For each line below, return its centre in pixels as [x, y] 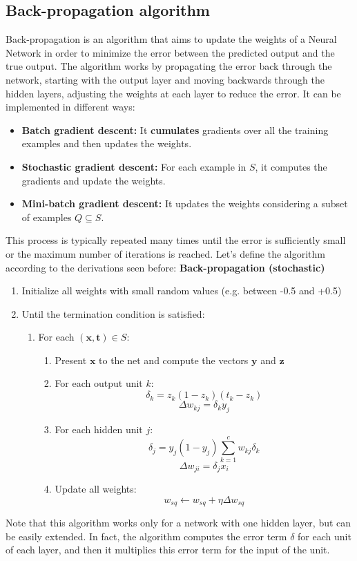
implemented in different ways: [70, 107]
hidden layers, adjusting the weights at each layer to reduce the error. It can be [173, 93]
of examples [47, 217]
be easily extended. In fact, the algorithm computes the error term [146, 536]
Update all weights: [96, 489]
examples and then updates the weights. [107, 143]
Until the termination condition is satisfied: [113, 313]
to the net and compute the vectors [174, 360]
